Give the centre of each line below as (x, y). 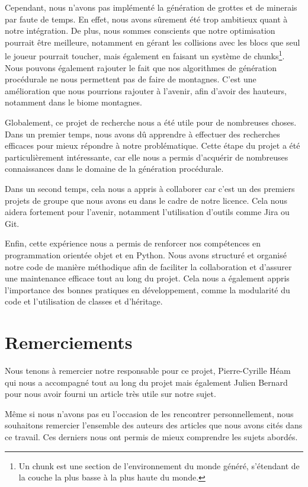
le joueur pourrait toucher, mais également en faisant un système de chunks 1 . (145, 55)
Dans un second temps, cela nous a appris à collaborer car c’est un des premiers (150, 188)
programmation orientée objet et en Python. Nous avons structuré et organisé (146, 254)
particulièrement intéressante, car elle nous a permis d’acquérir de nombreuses (147, 157)
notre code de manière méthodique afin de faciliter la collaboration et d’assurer (148, 266)
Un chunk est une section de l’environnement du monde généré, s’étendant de (159, 465)
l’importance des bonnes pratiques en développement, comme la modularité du (147, 289)
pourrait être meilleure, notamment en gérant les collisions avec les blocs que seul (153, 42)
